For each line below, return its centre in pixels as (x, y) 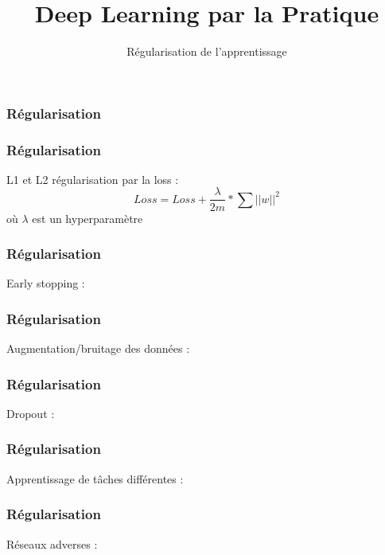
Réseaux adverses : (52, 543)
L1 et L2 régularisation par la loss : (93, 179)
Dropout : (31, 413)
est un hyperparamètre (87, 218)
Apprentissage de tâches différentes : (95, 478)
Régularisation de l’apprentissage (207, 51)
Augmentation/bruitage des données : (98, 348)
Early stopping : (46, 283)
